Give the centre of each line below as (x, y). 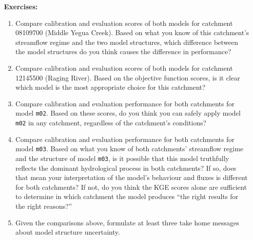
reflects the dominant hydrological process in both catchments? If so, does (126, 168)
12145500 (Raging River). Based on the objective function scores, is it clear (128, 77)
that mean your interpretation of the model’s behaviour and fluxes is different (131, 177)
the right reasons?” (44, 206)
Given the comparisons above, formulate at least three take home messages (127, 222)
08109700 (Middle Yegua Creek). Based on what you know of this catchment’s (132, 32)
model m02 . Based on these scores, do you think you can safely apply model (128, 113)
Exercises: (21, 6)
